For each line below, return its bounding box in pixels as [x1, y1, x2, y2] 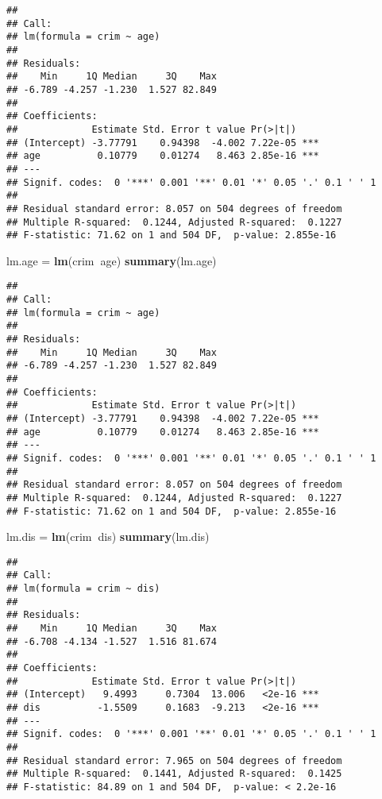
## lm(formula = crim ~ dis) [6, 583, 160, 595]
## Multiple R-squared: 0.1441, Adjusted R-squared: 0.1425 [6, 768, 342, 780]
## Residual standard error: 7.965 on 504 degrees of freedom [6, 755, 342, 766]
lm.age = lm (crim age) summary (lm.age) [6, 252, 217, 268]
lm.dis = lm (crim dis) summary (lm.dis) [6, 528, 210, 545]
